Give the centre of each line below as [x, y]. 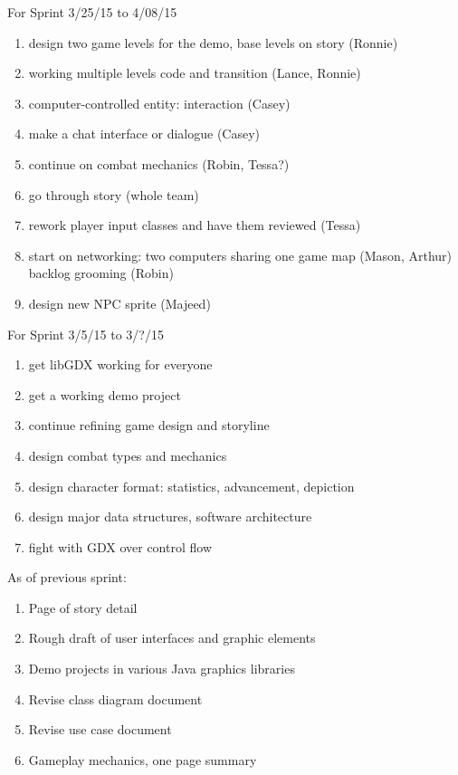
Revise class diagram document [115, 698]
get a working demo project [105, 394]
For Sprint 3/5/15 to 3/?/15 [86, 334]
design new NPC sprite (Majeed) [119, 303]
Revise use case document [100, 729]
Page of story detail [83, 607]
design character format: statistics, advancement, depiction [191, 486]
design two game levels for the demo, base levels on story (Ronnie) [213, 42]
